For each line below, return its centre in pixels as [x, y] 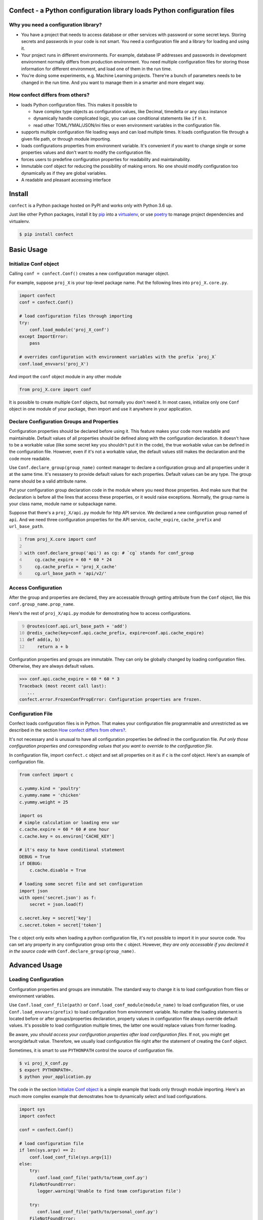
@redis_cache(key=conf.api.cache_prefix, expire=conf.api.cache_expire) [116, 633]
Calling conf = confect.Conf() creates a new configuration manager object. [89, 274]
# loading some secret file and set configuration [81, 884]
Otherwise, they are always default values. [52, 666]
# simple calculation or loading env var [69, 823]
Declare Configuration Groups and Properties [64, 421]
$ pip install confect [46, 234]
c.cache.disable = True [58, 870]
